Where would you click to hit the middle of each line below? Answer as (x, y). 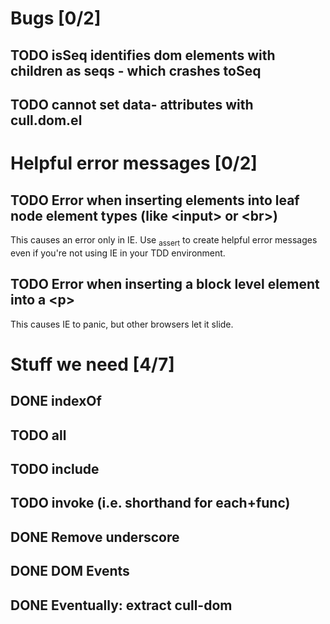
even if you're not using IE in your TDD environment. (118, 253)
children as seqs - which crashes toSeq (136, 70)
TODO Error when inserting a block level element (165, 284)
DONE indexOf (56, 401)
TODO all (38, 435)
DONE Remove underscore (95, 537)
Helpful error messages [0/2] (134, 163)
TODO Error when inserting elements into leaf (155, 200)
